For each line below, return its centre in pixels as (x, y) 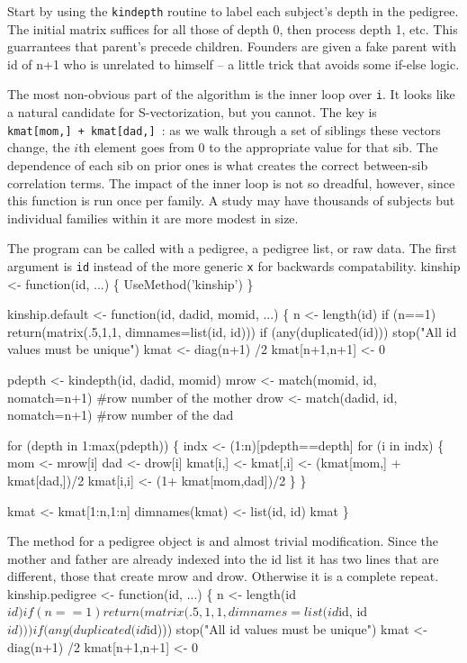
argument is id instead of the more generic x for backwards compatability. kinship (234, 265)
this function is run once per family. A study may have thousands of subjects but (231, 200)
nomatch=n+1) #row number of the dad (121, 415)
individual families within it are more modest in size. (153, 218)
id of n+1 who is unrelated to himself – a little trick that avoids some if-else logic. (233, 64)
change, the (39, 147)
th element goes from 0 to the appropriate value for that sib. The (258, 147)
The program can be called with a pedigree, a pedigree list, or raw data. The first (232, 248)
